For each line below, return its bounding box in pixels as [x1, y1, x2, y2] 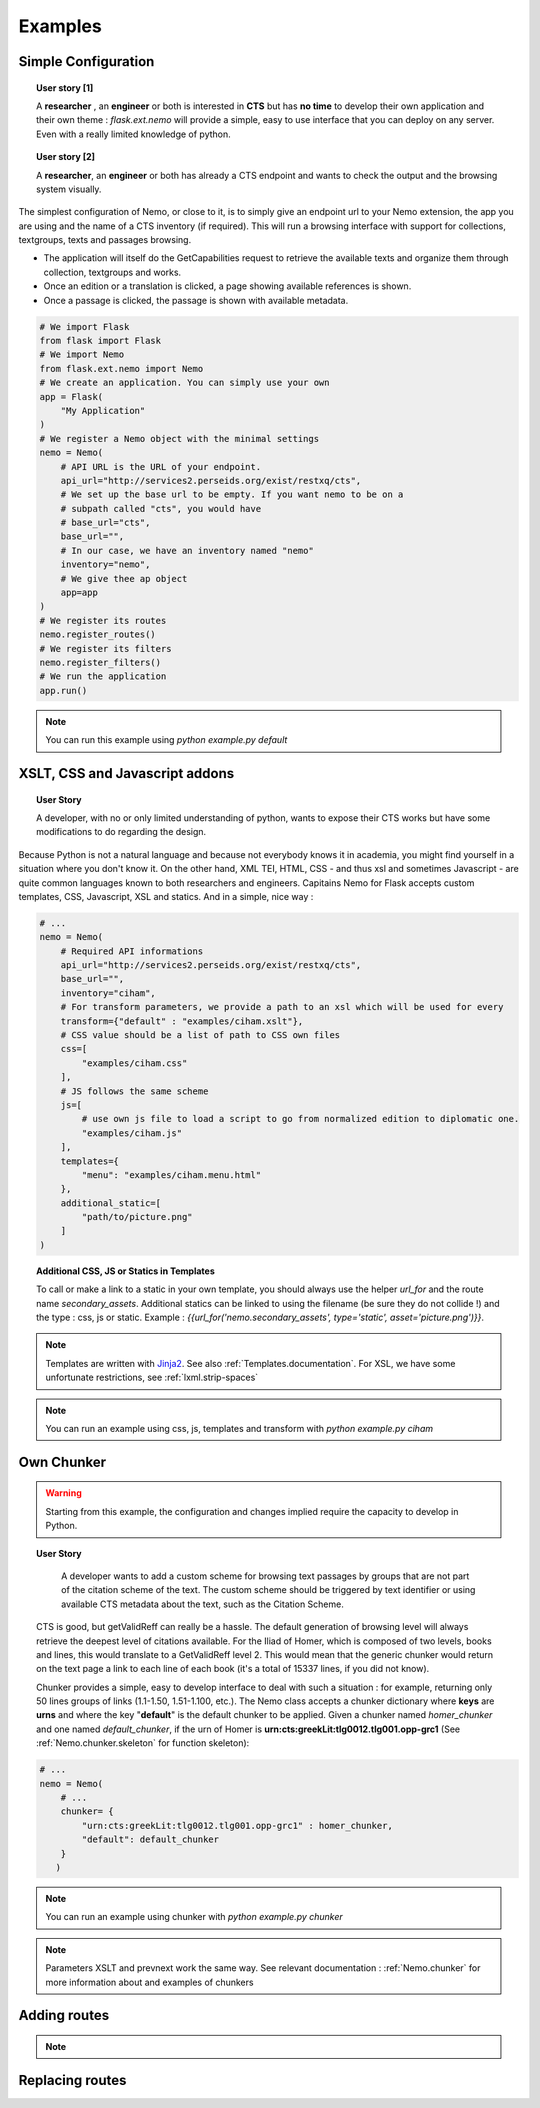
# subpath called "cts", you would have [60, 503, 262, 514]
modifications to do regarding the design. [36, 826, 207, 838]
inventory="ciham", [60, 987, 157, 999]
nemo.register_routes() [39, 629, 157, 640]
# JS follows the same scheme [60, 1085, 209, 1097]
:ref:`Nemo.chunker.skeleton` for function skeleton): [36, 1737, 250, 1749]
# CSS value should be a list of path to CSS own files [60, 1030, 341, 1041]
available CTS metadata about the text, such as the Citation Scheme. [61, 1598, 344, 1610]
